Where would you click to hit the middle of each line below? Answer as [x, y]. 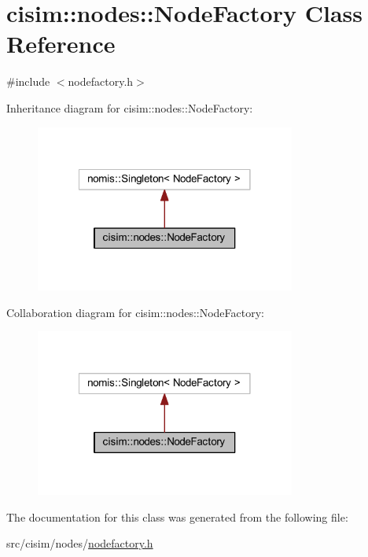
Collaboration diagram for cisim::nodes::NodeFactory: [136, 312]
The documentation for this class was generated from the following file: [177, 516]
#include [28, 81]
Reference [61, 44]
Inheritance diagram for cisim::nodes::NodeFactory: [130, 107]
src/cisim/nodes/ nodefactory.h [80, 543]
